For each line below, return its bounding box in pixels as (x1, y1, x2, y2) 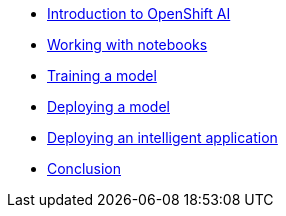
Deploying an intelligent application (47, 129, 278, 146)
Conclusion (47, 160, 122, 177)
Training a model (47, 67, 157, 84)
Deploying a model (47, 98, 170, 115)
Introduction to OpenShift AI (47, 5, 231, 22)
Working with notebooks (47, 36, 208, 53)
